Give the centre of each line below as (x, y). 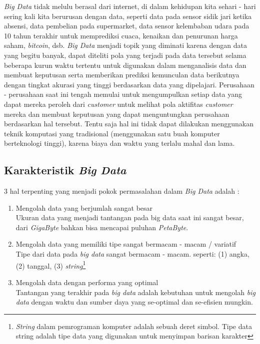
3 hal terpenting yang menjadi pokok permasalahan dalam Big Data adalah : (122, 191)
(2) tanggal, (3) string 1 (51, 265)
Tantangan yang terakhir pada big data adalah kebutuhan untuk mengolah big (135, 292)
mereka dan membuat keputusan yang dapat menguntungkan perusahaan (117, 114)
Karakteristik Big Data (65, 170)
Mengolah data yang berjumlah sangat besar (84, 207)
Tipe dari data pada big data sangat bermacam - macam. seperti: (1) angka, (132, 254)
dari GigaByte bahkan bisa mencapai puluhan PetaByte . (102, 227)
